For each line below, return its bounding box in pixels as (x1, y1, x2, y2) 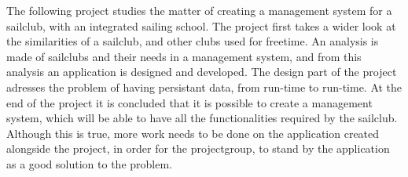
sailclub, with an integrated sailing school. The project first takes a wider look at (6, 17, 396, 34)
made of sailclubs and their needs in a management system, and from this (6, 48, 362, 64)
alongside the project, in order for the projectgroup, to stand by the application (6, 140, 390, 157)
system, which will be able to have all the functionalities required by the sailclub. (6, 110, 398, 126)
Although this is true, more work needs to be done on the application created (6, 125, 380, 141)
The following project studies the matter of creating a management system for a (6, 2, 392, 18)
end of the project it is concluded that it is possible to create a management (6, 94, 373, 110)
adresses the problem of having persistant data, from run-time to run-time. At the (6, 78, 402, 95)
